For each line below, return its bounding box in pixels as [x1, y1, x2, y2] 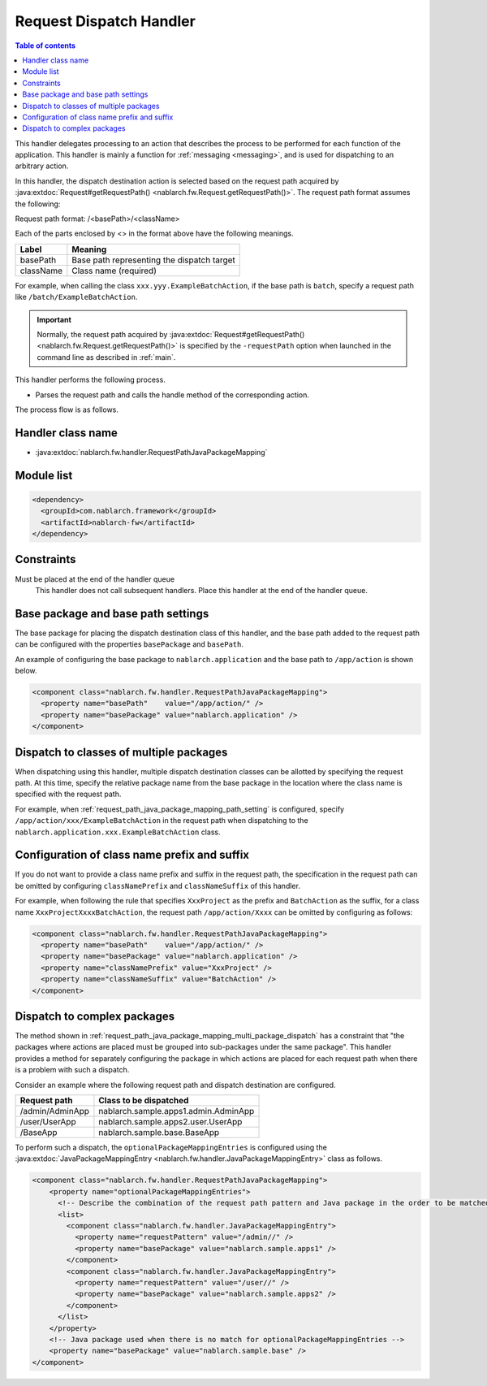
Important [37, 314, 72, 324]
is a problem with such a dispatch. [15, 1065, 130, 1075]
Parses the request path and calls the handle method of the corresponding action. [35, 390, 310, 400]
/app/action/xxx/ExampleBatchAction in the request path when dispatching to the [15, 816, 308, 825]
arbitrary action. [15, 161, 69, 171]
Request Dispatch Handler [15, 12, 196, 30]
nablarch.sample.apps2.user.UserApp [98, 1116, 243, 1128]
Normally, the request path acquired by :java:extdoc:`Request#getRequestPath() [37, 329, 305, 339]
